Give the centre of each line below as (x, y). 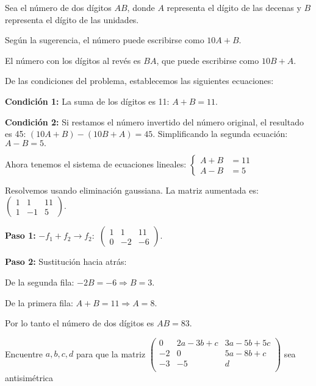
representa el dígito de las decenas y (234, 7)
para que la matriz (111, 353)
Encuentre (24, 353)
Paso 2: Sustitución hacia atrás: (66, 261)
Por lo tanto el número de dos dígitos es (80, 323)
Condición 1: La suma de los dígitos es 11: (87, 101)
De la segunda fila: (40, 282)
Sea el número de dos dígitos (58, 7)
